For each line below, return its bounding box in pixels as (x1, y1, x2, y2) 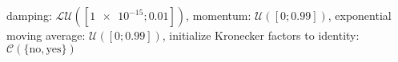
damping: (6, 7, 52, 23)
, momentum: (186, 7, 251, 23)
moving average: (6, 27, 86, 43)
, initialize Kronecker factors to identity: (162, 27, 360, 43)
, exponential (328, 7, 392, 23)
